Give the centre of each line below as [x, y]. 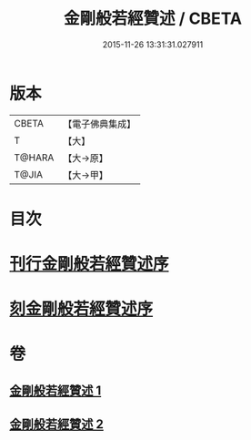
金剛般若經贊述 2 [57, 425]
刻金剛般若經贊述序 [81, 309]
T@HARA [34, 158]
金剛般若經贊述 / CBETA [153, 19]
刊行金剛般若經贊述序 [90, 264]
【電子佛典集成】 [100, 124]
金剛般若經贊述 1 [55, 390]
